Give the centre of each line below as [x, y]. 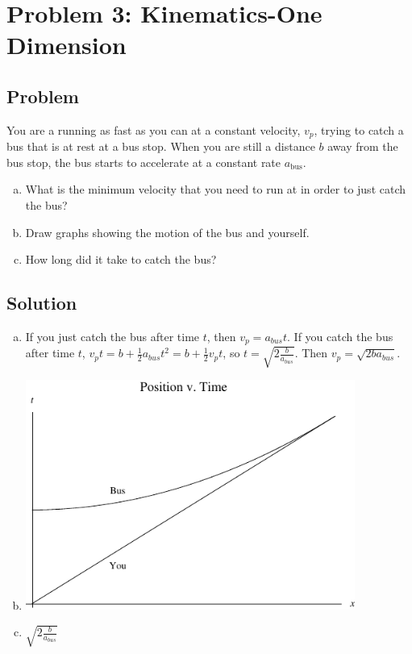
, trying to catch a [359, 129]
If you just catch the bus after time [112, 336]
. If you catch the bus [340, 336]
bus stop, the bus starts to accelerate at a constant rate [144, 162]
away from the [363, 146]
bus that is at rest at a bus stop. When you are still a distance [161, 146]
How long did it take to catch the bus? [121, 259]
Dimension [67, 45]
